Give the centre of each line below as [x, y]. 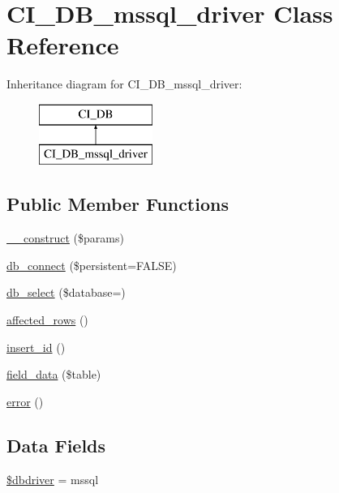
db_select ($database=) [66, 292]
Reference [63, 45]
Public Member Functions [118, 204]
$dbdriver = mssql [53, 479]
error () [25, 401]
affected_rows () [47, 320]
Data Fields [56, 445]
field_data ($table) [54, 374]
